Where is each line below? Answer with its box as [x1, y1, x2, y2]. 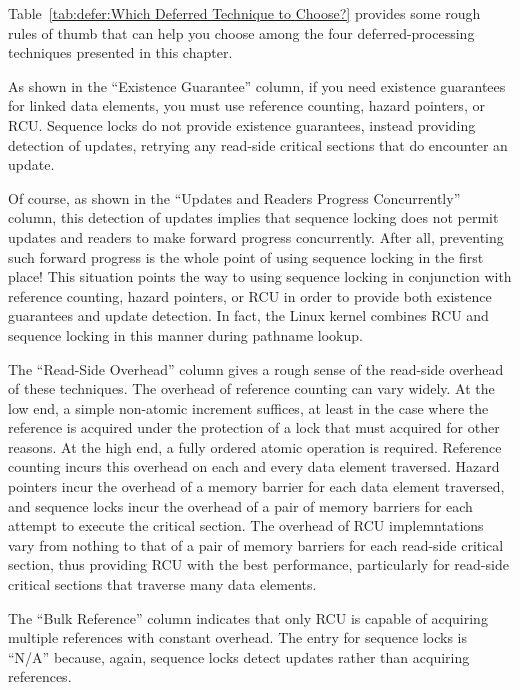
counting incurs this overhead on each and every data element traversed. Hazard [8, 456, 500, 477]
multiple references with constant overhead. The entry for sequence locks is [8, 627, 468, 648]
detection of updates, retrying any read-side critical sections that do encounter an [8, 134, 508, 155]
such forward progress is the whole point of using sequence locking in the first [8, 246, 484, 267]
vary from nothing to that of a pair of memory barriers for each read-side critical [8, 534, 504, 555]
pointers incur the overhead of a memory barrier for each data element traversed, [8, 476, 505, 497]
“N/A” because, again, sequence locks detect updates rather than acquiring [8, 646, 470, 667]
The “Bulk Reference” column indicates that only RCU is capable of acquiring [8, 607, 488, 628]
